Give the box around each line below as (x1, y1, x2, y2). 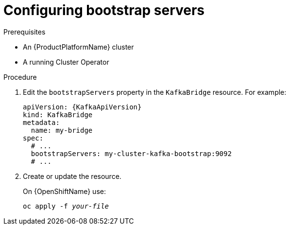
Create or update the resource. (23, 172, 121, 180)
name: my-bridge (31, 126, 93, 134)
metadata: (23, 118, 60, 126)
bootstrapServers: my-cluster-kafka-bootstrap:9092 (31, 149, 232, 158)
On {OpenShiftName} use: (23, 187, 106, 195)
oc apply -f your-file (23, 202, 109, 210)
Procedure (3, 72, 37, 81)
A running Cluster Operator (23, 57, 109, 66)
